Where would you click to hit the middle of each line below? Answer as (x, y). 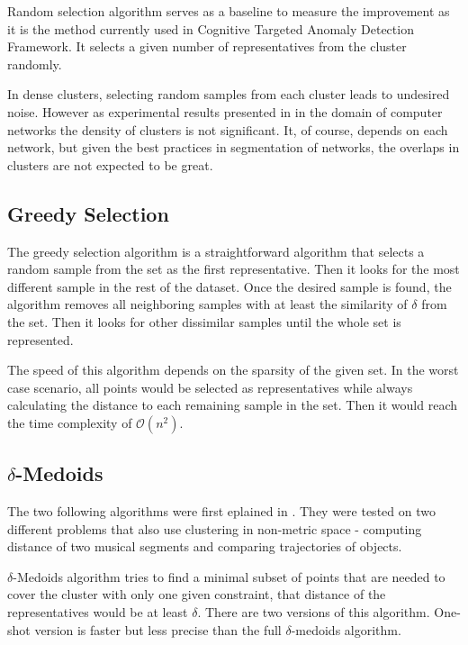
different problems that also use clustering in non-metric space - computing (215, 528)
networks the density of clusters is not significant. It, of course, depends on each (228, 129)
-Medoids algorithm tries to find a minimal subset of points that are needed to (229, 576)
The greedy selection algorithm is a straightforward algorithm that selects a (216, 251)
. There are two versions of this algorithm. (314, 612)
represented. (40, 339)
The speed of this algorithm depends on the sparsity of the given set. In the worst (233, 370)
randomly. (35, 64)
